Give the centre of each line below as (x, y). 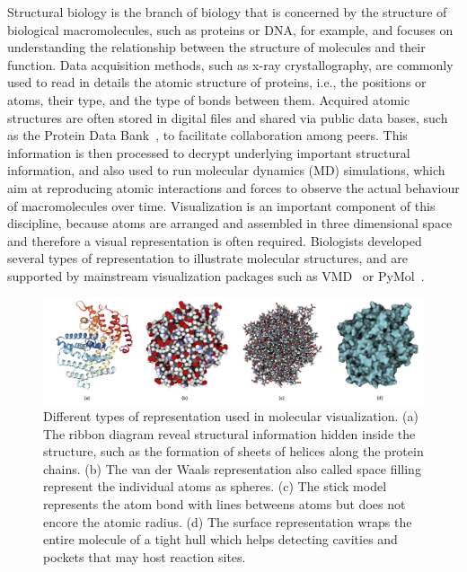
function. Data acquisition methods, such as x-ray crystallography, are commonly (230, 64)
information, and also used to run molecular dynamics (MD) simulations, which (226, 170)
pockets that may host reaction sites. (145, 556)
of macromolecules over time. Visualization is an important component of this (221, 205)
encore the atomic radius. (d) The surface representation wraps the (228, 521)
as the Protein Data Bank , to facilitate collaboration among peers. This (207, 135)
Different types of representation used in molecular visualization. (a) (231, 416)
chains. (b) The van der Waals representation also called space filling (232, 468)
